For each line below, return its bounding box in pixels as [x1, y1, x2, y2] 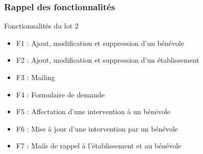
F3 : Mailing [16, 72, 55, 82]
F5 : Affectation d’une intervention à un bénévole [16, 106, 170, 117]
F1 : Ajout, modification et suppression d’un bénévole [16, 37, 184, 48]
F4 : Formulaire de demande [16, 89, 105, 99]
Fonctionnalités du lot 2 [4, 20, 79, 31]
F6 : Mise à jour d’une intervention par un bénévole [16, 123, 178, 134]
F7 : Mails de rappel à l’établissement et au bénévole [16, 140, 182, 151]
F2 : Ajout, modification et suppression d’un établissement [16, 55, 199, 65]
